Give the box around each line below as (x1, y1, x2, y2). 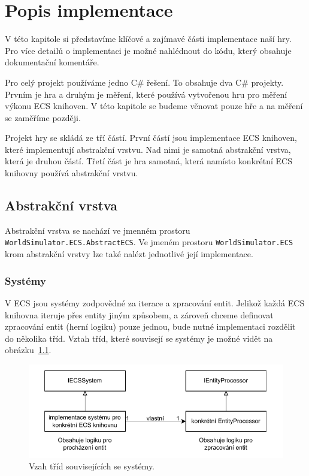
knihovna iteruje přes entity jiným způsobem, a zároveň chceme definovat (5, 308, 274, 321)
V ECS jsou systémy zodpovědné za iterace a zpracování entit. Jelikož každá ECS (5, 296, 305, 309)
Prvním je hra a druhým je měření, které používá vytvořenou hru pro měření (5, 88, 287, 100)
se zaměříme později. (5, 111, 81, 123)
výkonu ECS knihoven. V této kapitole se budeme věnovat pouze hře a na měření (5, 100, 303, 112)
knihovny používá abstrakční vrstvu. (5, 167, 138, 179)
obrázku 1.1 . (5, 344, 51, 356)
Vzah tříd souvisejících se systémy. (29, 460, 155, 472)
